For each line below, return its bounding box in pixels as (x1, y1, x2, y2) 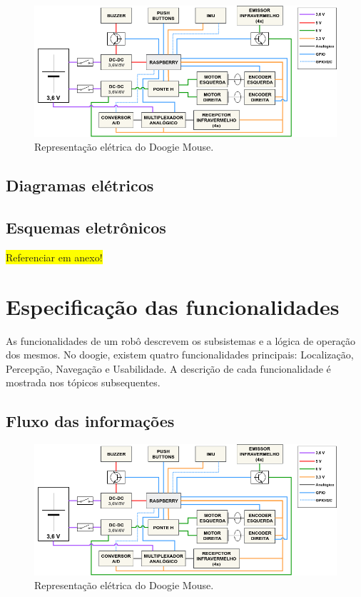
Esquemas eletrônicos (6, 216, 166, 238)
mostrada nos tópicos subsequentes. (6, 375, 161, 390)
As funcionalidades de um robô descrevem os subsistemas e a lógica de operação (6, 333, 355, 348)
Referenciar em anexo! (6, 249, 103, 264)
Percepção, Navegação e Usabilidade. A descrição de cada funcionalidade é (6, 361, 331, 376)
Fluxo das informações (6, 410, 175, 432)
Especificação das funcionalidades (6, 291, 340, 321)
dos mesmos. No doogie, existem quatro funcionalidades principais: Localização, (6, 347, 354, 362)
